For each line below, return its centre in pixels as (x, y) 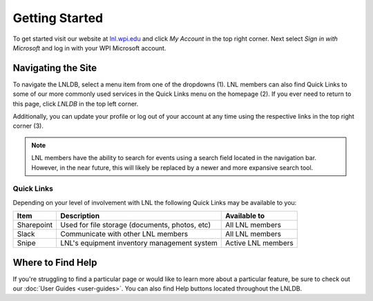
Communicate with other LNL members (124, 234)
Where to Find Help (55, 262)
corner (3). (28, 126)
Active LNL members (259, 243)
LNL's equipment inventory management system (138, 243)
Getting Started (58, 18)
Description (80, 216)
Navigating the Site (55, 68)
